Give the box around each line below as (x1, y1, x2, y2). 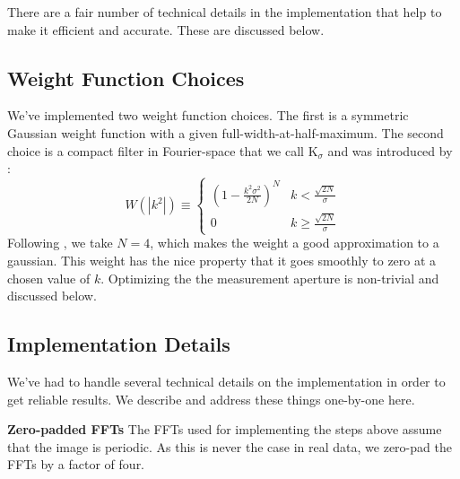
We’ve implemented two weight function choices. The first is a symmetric (7, 106, 409, 125)
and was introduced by (327, 141, 453, 160)
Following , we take (7, 233, 113, 252)
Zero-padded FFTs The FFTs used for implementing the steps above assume (7, 420, 442, 439)
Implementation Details (7, 330, 230, 358)
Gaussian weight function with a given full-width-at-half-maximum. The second (7, 123, 444, 142)
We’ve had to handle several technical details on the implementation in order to (7, 371, 446, 390)
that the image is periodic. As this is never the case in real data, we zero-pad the (7, 437, 452, 456)
